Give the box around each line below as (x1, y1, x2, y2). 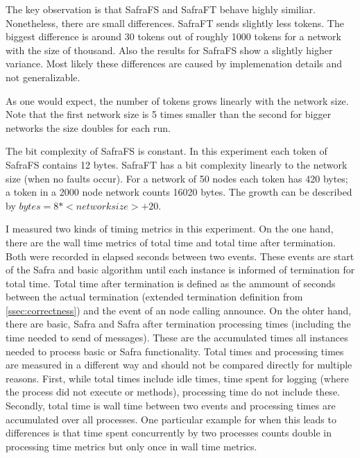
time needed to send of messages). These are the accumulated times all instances (6, 330, 348, 345)
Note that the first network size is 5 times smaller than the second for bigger (6, 107, 332, 121)
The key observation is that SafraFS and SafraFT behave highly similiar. (6, 2, 316, 16)
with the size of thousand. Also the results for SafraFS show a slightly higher (6, 42, 333, 57)
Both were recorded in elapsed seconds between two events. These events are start (6, 248, 354, 263)
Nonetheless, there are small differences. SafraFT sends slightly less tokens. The (6, 15, 344, 30)
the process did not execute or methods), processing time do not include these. (6, 384, 340, 399)
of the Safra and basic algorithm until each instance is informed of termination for (6, 262, 355, 277)
